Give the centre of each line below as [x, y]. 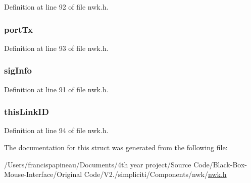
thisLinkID [27, 112]
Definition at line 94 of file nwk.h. [56, 130]
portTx [18, 29]
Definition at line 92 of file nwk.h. [56, 7]
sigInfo [18, 70]
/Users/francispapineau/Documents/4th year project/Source [98, 164]
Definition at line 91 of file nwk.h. [56, 89]
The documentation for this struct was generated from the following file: [116, 147]
